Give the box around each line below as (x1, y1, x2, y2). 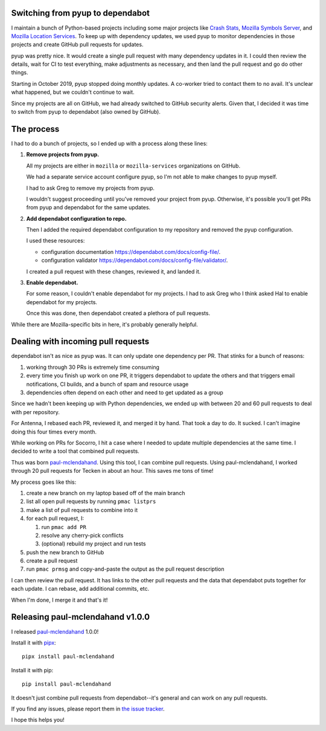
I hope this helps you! (11, 716, 65, 724)
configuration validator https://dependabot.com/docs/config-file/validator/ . (41, 257, 228, 264)
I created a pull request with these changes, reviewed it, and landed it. (26, 268, 201, 275)
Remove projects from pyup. (26, 151, 100, 158)
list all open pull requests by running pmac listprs (26, 498, 156, 505)
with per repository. (11, 408, 60, 415)
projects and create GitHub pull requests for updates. (11, 41, 144, 48)
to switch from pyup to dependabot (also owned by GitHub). (11, 108, 161, 115)
